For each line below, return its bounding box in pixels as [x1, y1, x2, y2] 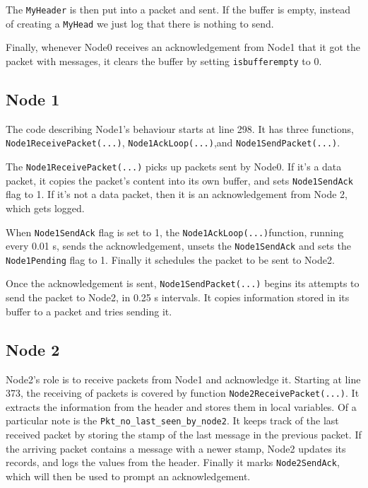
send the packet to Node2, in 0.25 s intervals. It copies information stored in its [6, 290, 350, 305]
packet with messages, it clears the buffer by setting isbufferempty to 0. [6, 53, 322, 68]
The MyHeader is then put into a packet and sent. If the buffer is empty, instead [6, 2, 351, 16]
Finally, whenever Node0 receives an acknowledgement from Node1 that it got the [6, 40, 361, 54]
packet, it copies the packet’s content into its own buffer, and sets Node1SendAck [6, 173, 353, 187]
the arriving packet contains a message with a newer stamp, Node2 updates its [6, 441, 346, 455]
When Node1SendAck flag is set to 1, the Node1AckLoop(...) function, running [6, 224, 344, 239]
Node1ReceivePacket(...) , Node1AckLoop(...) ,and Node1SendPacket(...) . [6, 135, 340, 150]
